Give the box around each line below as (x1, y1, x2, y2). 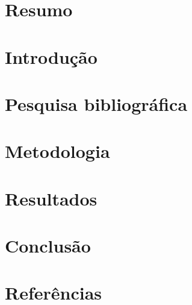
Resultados (5, 186, 98, 210)
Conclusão (5, 233, 91, 258)
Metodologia (5, 139, 110, 163)
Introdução (5, 44, 98, 69)
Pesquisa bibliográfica (5, 91, 188, 116)
